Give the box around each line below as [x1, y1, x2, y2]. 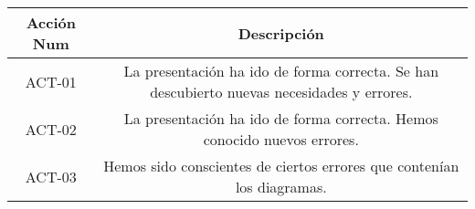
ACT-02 [25, 118, 77, 140]
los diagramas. [235, 176, 327, 197]
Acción [26, 12, 76, 33]
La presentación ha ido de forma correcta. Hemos [123, 108, 438, 129]
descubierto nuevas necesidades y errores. [150, 81, 413, 102]
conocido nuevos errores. [203, 129, 359, 150]
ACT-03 [25, 165, 77, 187]
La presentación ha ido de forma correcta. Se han [123, 60, 439, 81]
